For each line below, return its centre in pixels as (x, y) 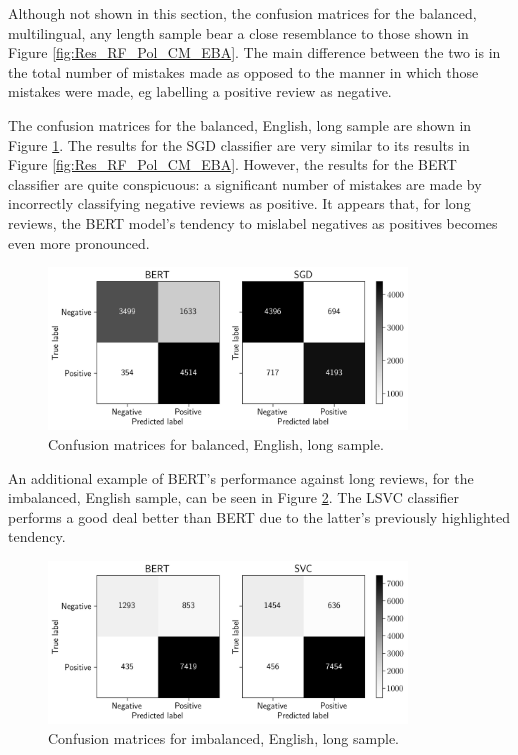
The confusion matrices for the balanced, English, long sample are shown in (240, 124)
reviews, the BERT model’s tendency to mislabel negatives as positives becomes (253, 222)
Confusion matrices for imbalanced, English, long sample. (223, 737)
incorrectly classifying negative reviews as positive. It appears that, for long (239, 203)
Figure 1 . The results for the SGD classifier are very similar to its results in (239, 144)
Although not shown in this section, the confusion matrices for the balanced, (242, 13)
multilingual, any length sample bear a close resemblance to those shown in (238, 32)
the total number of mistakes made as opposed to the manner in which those (243, 71)
